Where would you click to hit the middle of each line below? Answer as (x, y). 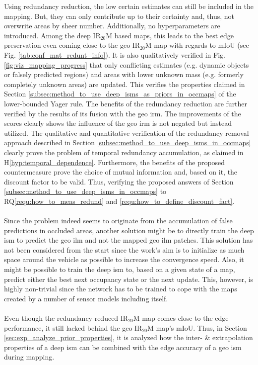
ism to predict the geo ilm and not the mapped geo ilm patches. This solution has (129, 240)
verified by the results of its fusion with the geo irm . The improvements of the (123, 113)
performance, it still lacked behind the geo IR (73, 327)
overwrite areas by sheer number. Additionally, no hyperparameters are (112, 26)
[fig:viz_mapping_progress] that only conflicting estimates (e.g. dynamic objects (127, 64)
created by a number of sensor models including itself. (86, 298)
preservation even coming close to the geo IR (72, 45)
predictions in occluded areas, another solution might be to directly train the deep (129, 230)
